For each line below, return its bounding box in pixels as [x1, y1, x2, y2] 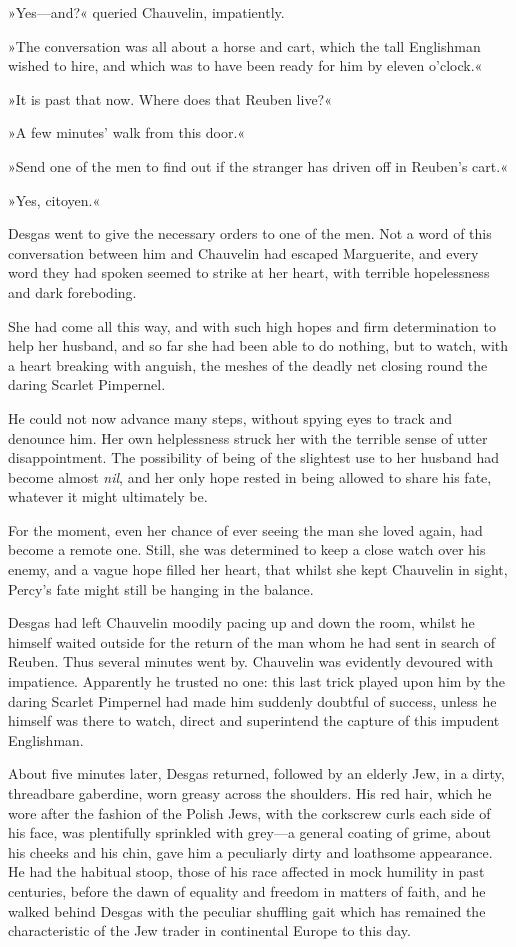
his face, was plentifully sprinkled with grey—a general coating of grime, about [8, 822, 492, 843]
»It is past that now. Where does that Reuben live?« [8, 88, 333, 109]
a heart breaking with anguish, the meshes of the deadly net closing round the [8, 354, 488, 375]
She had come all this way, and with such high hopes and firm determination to [8, 315, 496, 336]
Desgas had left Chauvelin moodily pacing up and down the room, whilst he [8, 612, 475, 633]
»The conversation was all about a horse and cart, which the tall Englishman [8, 35, 481, 56]
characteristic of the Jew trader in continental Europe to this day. [8, 920, 411, 941]
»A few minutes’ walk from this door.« [8, 122, 246, 143]
